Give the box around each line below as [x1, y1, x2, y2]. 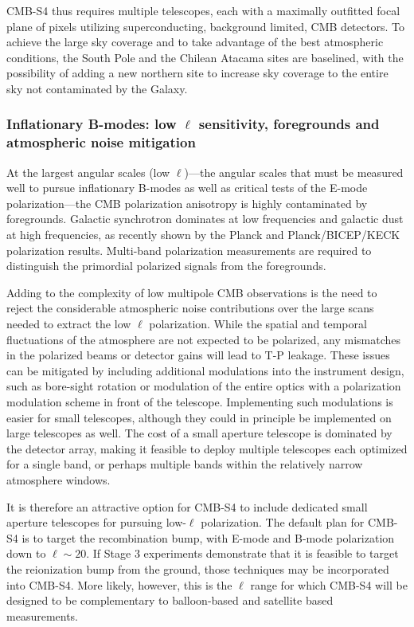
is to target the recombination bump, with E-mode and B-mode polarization [21, 529, 395, 546]
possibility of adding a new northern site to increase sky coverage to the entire [6, 65, 389, 81]
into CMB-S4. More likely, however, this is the [6, 576, 232, 593]
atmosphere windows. [6, 471, 111, 488]
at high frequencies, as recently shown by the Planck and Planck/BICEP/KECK [6, 226, 400, 243]
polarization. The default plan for [201, 514, 365, 531]
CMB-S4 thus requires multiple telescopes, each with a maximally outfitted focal [6, 2, 400, 18]
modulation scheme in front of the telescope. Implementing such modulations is [6, 394, 393, 410]
